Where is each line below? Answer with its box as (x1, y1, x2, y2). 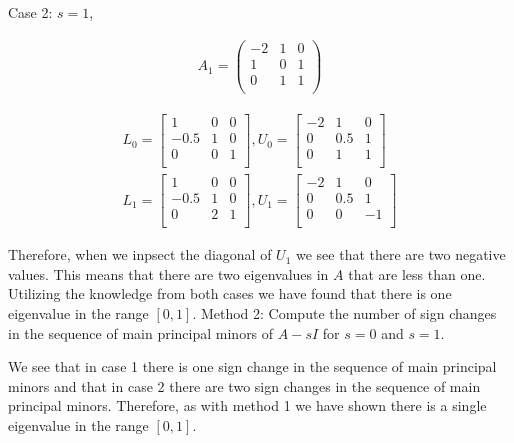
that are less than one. (348, 263, 486, 284)
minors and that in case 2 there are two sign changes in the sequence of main (8, 375, 481, 396)
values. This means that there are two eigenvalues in (8, 263, 329, 284)
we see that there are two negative (296, 244, 506, 265)
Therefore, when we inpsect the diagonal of (8, 244, 272, 265)
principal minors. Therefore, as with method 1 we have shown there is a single (8, 395, 487, 416)
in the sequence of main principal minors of (8, 322, 274, 343)
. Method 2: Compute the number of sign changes (192, 302, 497, 323)
